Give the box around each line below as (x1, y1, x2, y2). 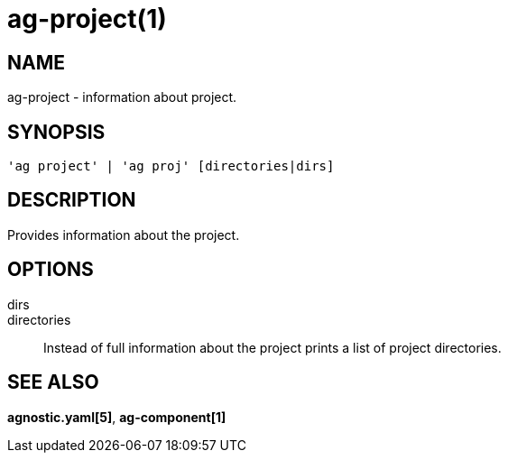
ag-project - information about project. (7, 89, 237, 106)
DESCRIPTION (7, 189, 136, 212)
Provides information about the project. (7, 226, 240, 243)
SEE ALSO (7, 371, 99, 394)
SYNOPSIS (7, 120, 106, 143)
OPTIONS (7, 258, 94, 281)
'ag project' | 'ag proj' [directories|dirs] (7, 159, 335, 174)
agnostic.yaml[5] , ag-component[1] (7, 409, 226, 425)
